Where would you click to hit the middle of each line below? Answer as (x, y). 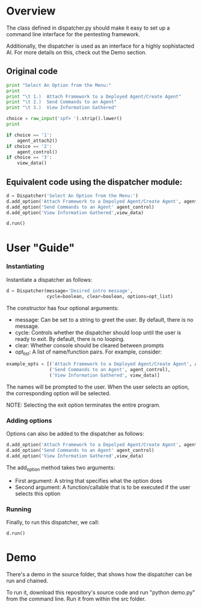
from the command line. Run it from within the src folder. (76, 599)
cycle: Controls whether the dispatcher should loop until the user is (98, 332)
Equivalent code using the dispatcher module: (94, 182)
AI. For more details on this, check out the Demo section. (77, 52)
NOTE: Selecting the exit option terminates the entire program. (83, 405)
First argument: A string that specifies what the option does (88, 480)
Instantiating (25, 267)
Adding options (29, 421)
